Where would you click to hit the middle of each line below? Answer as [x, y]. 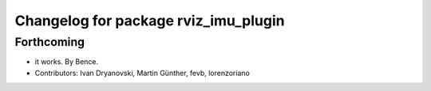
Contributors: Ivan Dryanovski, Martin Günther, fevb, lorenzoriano [142, 73]
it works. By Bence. [67, 62]
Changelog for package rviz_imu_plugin [150, 21]
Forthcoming [50, 42]
